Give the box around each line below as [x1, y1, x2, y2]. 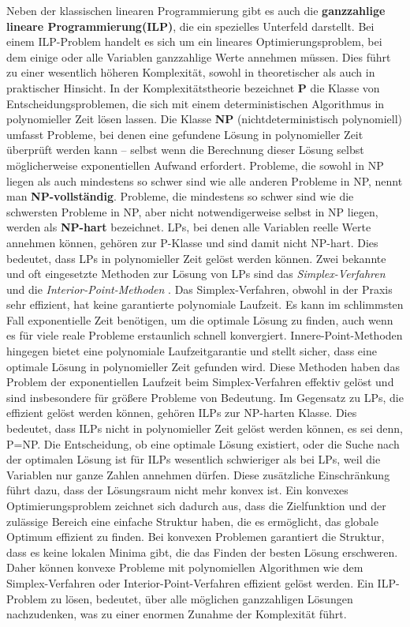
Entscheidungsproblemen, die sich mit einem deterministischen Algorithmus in [6, 95, 385, 111]
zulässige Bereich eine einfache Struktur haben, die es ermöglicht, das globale [6, 512, 378, 529]
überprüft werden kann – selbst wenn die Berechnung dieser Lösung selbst [6, 141, 364, 158]
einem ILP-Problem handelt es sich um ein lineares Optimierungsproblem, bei [6, 33, 382, 50]
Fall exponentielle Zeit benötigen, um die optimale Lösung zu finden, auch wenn [6, 311, 393, 328]
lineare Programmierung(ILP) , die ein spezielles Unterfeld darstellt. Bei [6, 17, 375, 34]
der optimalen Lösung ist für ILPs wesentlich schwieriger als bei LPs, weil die [6, 451, 381, 467]
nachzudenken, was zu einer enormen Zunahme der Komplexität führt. [6, 606, 347, 622]
